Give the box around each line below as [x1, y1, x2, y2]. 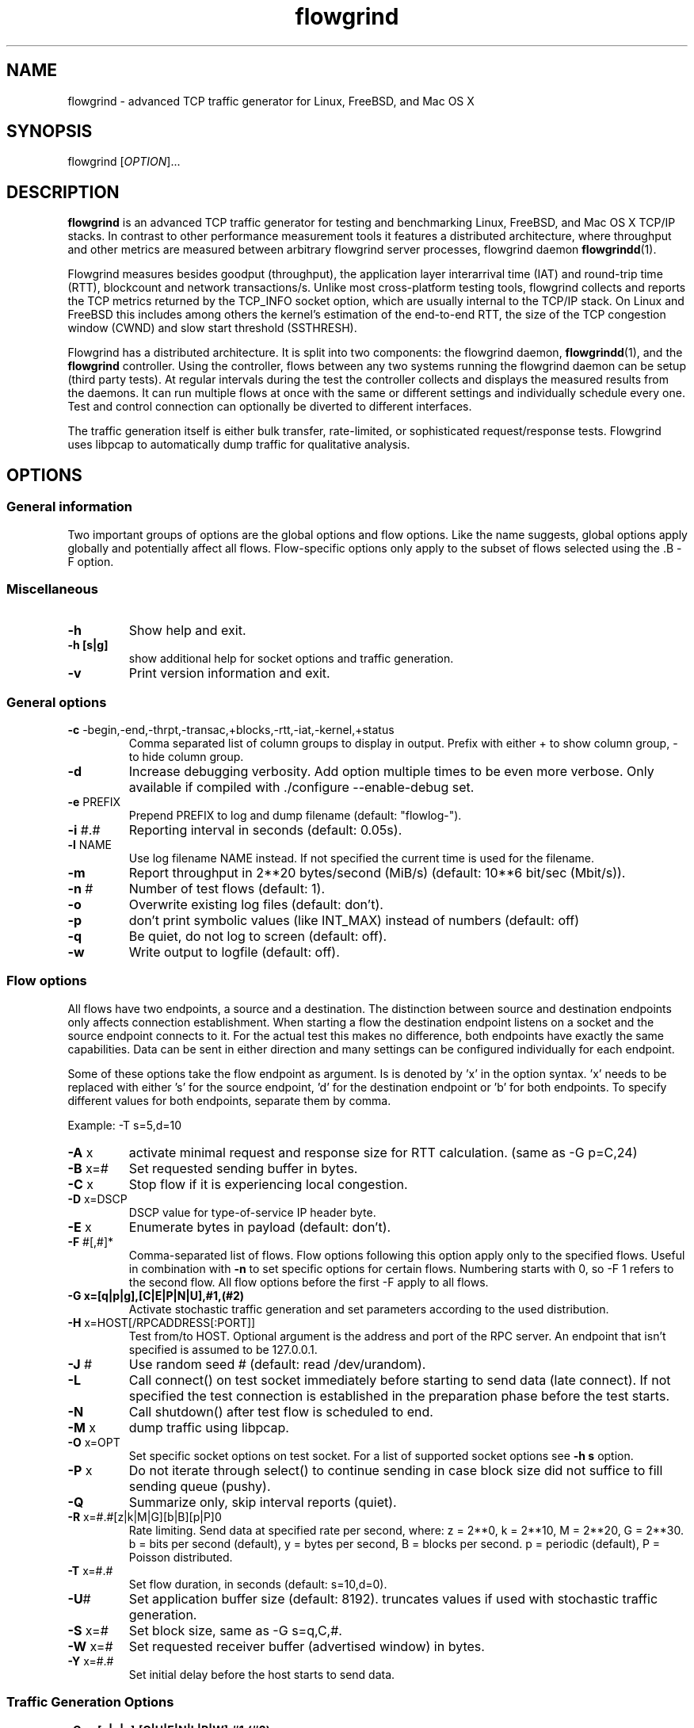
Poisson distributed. [128, 1550, 233, 1564]
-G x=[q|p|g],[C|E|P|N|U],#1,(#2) [67, 1288, 245, 1302]
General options [6, 694, 107, 710]
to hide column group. [128, 750, 244, 763]
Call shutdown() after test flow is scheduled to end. [128, 1403, 433, 1420]
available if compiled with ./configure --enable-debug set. [128, 779, 475, 795]
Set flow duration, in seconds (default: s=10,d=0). [128, 1577, 387, 1591]
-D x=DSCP [67, 1191, 128, 1206]
